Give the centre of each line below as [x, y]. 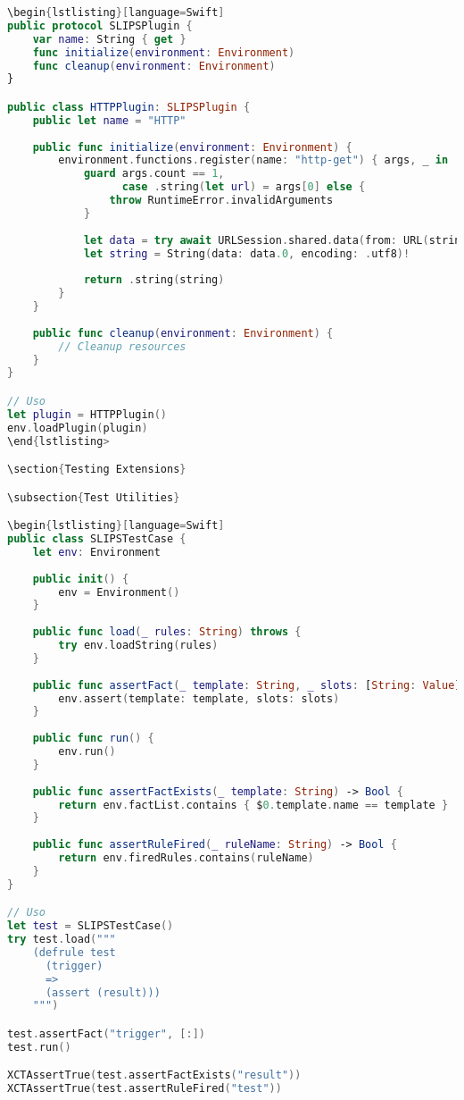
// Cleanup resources [122, 346]
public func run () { [93, 739]
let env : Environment [96, 552]
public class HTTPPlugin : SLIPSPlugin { [129, 107]
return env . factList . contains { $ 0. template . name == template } [253, 805]
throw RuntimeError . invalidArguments [221, 201]
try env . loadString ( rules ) [138, 646]
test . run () [39, 1047]
